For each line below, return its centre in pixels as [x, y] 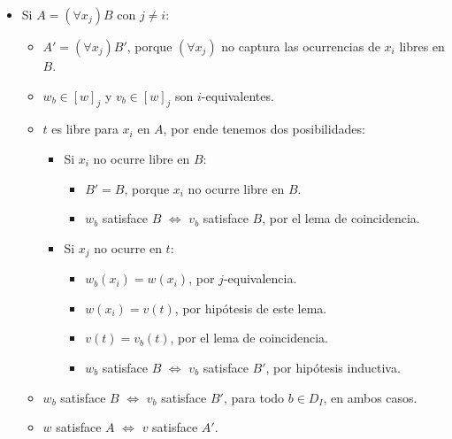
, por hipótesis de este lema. [251, 308]
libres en [422, 46]
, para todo [254, 397]
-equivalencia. [260, 278]
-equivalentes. [237, 95]
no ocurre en [128, 247]
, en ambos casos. [370, 397]
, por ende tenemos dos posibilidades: [264, 129]
